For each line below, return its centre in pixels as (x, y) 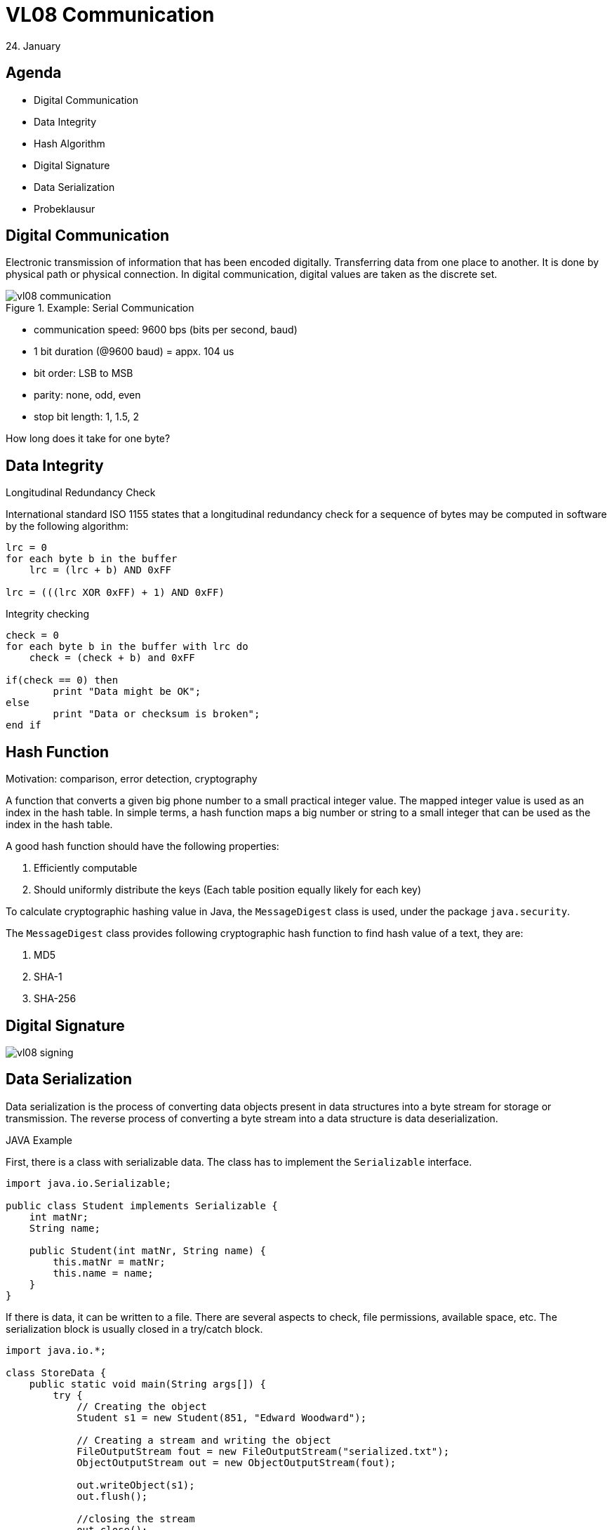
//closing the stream (136, 1518)
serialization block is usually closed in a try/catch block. (134, 1329)
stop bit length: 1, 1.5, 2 (87, 417)
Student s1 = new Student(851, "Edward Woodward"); (222, 1417)
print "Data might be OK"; (127, 692)
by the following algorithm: (67, 526)
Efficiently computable (86, 868)
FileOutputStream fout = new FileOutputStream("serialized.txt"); (263, 1451)
